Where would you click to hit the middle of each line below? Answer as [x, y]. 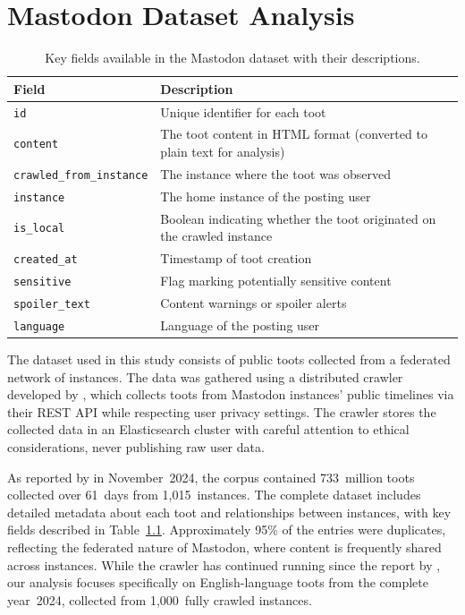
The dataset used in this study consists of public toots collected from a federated [229, 359]
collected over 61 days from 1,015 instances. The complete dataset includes [214, 495]
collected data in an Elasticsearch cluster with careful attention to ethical [208, 429]
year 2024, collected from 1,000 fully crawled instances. [160, 599]
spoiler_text [52, 304]
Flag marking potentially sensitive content [276, 281]
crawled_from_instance [81, 175]
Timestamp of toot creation [236, 258]
